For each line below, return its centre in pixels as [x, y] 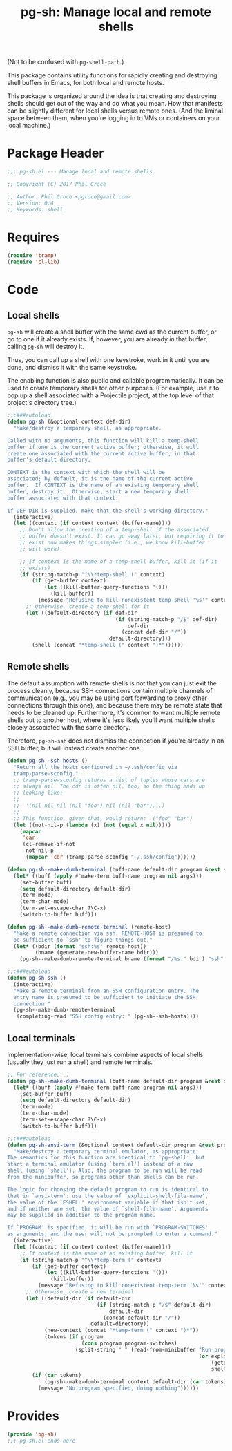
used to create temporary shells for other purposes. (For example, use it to [113, 388]
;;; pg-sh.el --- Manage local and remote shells [80, 172]
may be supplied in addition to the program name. [81, 1215]
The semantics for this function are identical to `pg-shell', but [106, 1158]
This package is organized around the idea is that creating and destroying [112, 96]
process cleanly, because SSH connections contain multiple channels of [110, 690]
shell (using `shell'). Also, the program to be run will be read [105, 1171]
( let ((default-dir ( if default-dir [78, 1298]
